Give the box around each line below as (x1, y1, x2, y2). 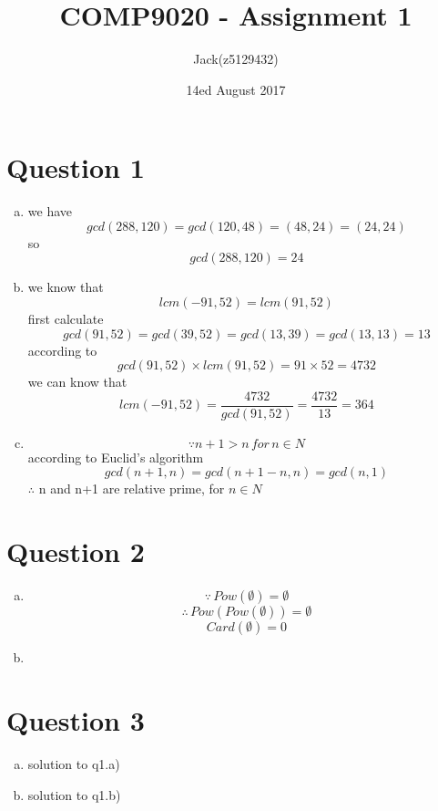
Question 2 (6, 533, 145, 570)
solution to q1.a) (27, 754, 120, 773)
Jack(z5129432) (193, 49, 279, 68)
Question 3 (6, 701, 145, 738)
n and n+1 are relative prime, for (38, 479, 225, 498)
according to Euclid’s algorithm (27, 447, 204, 466)
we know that (27, 277, 104, 296)
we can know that (27, 372, 127, 391)
